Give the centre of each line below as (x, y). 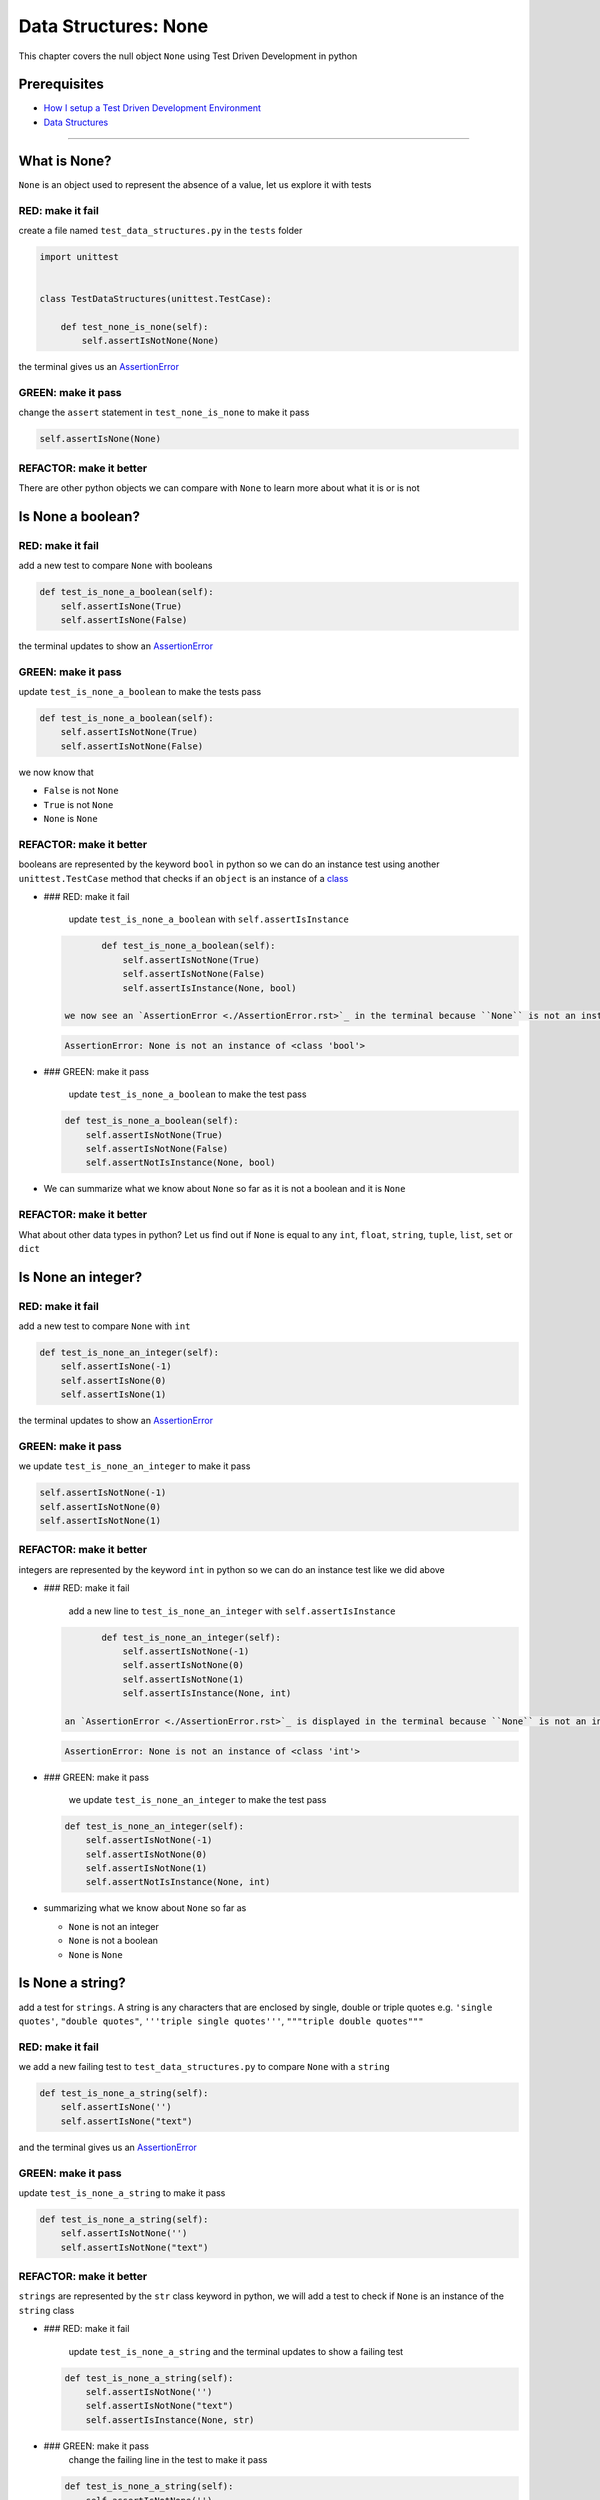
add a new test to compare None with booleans (115, 566)
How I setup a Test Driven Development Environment (152, 108)
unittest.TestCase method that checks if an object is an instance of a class (183, 878)
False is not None (81, 791)
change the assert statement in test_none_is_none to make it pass (164, 412)
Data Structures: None (113, 26)
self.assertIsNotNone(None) (150, 341)
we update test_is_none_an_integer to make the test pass (197, 1799)
